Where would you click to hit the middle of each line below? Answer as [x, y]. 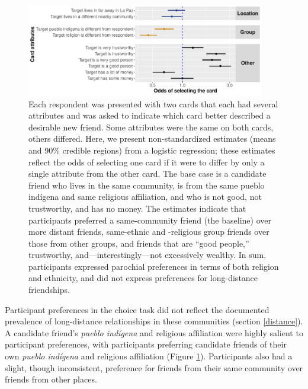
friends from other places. [51, 379]
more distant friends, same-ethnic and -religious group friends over [149, 232]
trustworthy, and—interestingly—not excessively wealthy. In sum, [147, 255]
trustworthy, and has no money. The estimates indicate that [137, 208]
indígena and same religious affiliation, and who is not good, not [145, 197]
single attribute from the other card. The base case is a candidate [147, 173]
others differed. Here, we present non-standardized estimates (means [152, 138]
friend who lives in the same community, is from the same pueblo [147, 185]
